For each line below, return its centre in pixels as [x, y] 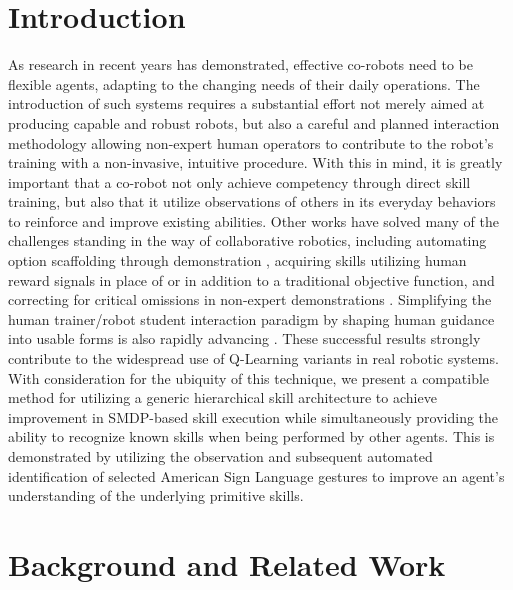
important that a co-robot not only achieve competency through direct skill [239, 181]
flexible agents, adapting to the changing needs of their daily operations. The [244, 83]
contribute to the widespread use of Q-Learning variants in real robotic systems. [253, 358]
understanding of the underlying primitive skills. [156, 495]
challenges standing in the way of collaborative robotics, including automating [247, 240]
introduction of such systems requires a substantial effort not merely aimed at [246, 103]
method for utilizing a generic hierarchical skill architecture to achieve [222, 397]
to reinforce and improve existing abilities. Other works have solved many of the [253, 220]
